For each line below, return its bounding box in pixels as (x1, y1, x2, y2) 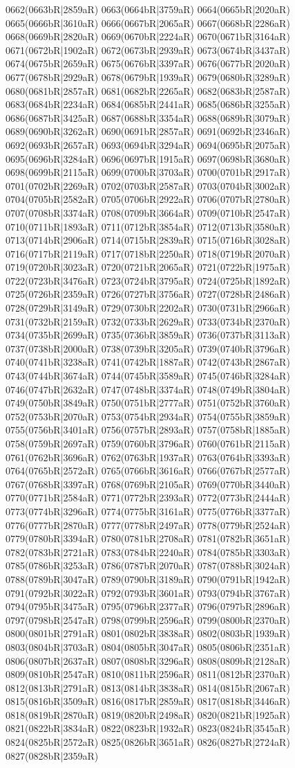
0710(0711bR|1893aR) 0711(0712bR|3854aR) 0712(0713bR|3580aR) (6, 219, 290, 233)
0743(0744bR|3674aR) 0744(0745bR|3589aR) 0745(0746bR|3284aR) (6, 368, 290, 383)
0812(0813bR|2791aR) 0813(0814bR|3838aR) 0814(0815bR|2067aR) (6, 680, 290, 695)
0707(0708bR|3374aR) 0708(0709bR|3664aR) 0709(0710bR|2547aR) (6, 205, 290, 220)
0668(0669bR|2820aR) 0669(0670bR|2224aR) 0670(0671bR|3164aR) (6, 29, 290, 44)
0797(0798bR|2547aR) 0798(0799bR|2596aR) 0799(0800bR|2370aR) (6, 612, 290, 627)
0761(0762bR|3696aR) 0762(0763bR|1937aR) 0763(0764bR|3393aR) (6, 449, 290, 464)
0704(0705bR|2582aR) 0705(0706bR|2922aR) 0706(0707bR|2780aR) (6, 192, 290, 206)
